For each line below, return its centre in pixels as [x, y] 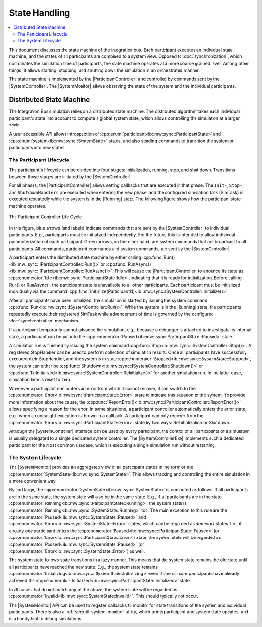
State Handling [40, 13]
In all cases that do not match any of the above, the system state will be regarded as [93, 589]
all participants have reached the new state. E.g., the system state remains [83, 567]
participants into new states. [37, 147]
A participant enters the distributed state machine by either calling [75, 257]
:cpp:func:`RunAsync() [129, 264]
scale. [15, 125]
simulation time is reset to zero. [40, 379]
